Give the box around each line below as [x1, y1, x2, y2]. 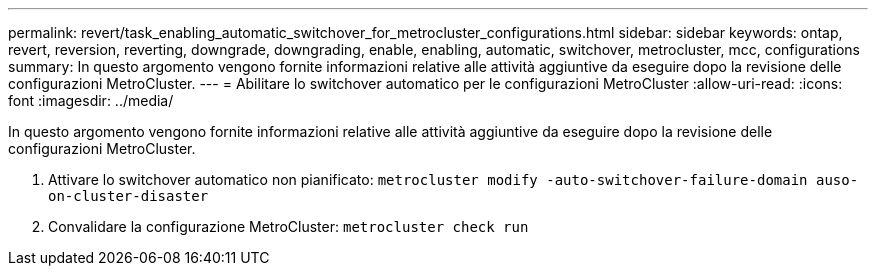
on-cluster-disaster [48, 188, 209, 204]
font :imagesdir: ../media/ [8, 92, 174, 109]
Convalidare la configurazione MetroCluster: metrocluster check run [48, 218, 529, 235]
